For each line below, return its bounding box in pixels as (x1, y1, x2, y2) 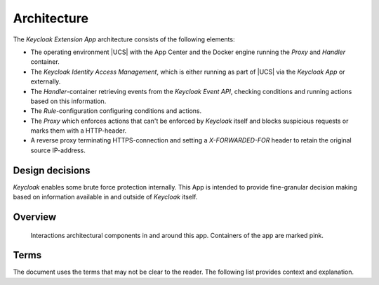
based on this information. (30, 97, 107, 105)
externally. (30, 77, 61, 86)
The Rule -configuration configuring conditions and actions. (30, 107, 202, 115)
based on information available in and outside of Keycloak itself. (13, 193, 198, 201)
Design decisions (13, 164, 91, 176)
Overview (13, 211, 57, 223)
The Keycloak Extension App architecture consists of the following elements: (13, 35, 235, 44)
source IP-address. (30, 146, 86, 154)
